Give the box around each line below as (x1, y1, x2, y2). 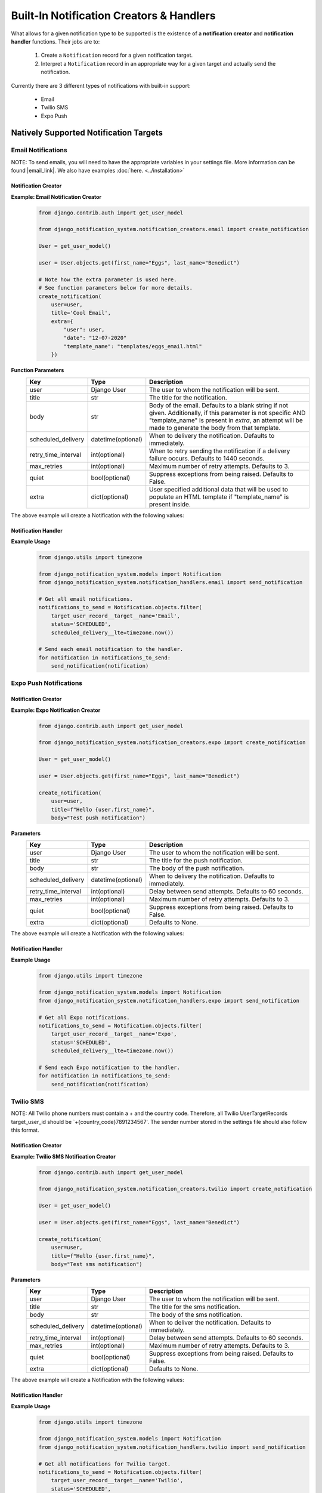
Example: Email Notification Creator (11, 193, 102, 200)
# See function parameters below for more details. (38, 284, 193, 291)
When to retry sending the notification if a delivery (149, 447, 290, 455)
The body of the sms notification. (149, 1311, 243, 1319)
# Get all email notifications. (38, 595, 134, 603)
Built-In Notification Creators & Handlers (11, 9, 216, 22)
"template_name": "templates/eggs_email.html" (63, 343, 202, 349)
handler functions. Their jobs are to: (11, 38, 100, 45)
